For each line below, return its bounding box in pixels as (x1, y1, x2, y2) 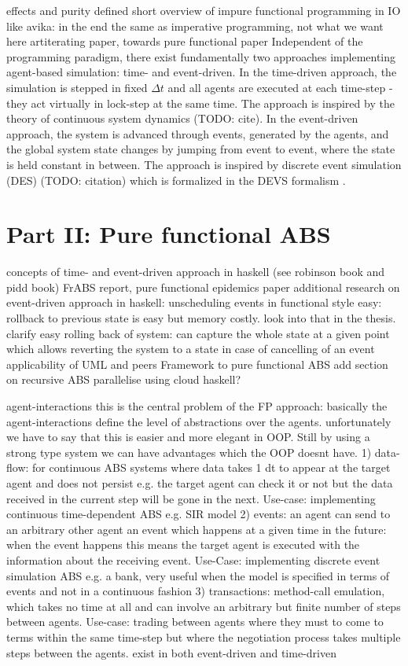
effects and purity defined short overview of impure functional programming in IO (6, 2, 401, 18)
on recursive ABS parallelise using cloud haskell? (6, 371, 241, 388)
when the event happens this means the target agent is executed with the (6, 536, 360, 553)
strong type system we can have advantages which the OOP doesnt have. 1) (6, 443, 372, 460)
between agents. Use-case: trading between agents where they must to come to (6, 613, 384, 630)
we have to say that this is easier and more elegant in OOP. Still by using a (6, 429, 370, 445)
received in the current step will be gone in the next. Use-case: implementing (6, 490, 376, 506)
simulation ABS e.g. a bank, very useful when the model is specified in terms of (6, 567, 390, 583)
